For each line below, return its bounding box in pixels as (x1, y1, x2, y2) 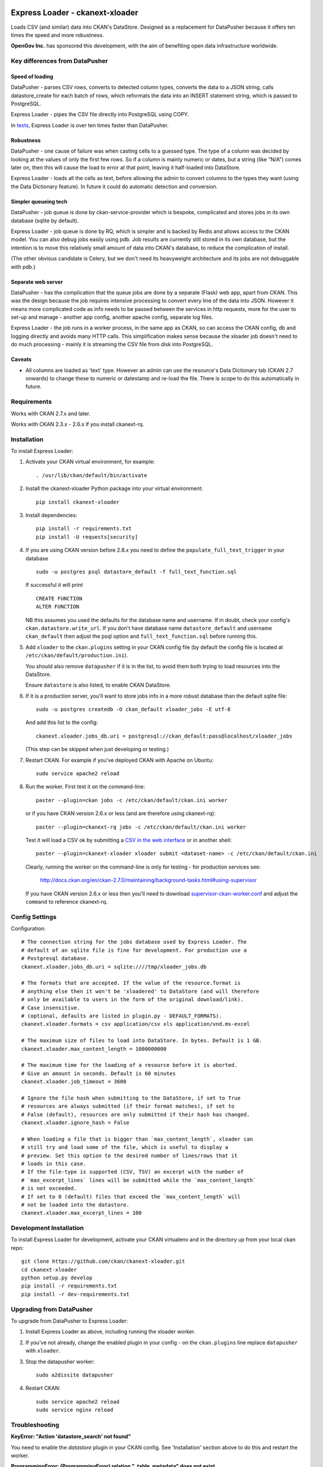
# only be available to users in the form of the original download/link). (21, 996, 244, 1003)
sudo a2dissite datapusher (36, 1371, 114, 1378)
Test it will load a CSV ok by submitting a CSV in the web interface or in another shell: (25, 836, 232, 843)
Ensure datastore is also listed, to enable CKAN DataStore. (25, 681, 171, 689)
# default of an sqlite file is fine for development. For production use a (21, 947, 247, 954)
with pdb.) (11, 263, 36, 270)
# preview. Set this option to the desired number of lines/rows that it (21, 1152, 238, 1159)
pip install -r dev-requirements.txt (21, 1291, 130, 1297)
